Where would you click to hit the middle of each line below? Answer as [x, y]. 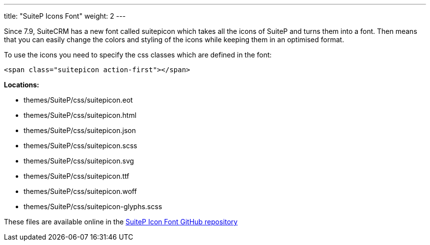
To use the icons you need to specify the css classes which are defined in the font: [138, 55]
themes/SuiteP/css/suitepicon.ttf [77, 176]
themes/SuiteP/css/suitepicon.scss [81, 146]
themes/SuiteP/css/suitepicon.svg [79, 161]
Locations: [22, 85]
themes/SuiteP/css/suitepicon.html [80, 115]
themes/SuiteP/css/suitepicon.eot [78, 100]
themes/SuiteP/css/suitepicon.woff [80, 191]
